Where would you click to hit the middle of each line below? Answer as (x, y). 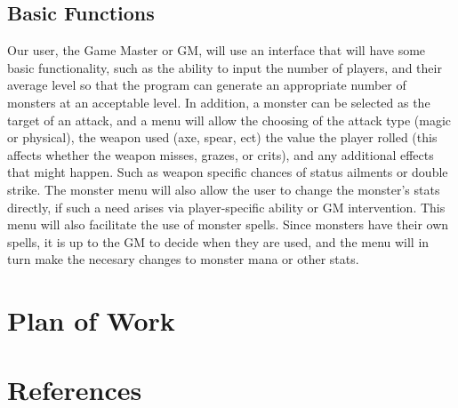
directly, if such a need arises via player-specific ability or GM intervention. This (226, 207)
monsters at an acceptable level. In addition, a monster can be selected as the (219, 102)
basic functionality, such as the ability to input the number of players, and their (225, 67)
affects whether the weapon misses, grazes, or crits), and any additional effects (221, 154)
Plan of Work (91, 320)
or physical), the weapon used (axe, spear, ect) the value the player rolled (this (222, 137)
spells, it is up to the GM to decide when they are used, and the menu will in (218, 241)
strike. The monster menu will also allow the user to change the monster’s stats (224, 189)
